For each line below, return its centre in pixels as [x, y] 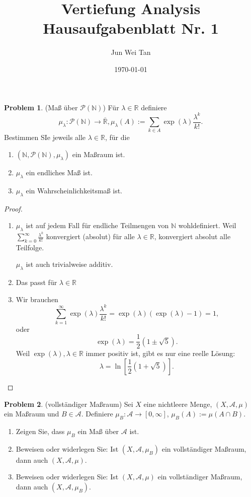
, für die [117, 137]
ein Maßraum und [32, 414]
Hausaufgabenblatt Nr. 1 [131, 28]
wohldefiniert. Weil [207, 225]
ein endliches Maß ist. [59, 172]
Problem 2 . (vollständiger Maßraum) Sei [69, 404]
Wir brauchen [37, 299]
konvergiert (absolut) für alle [90, 236]
